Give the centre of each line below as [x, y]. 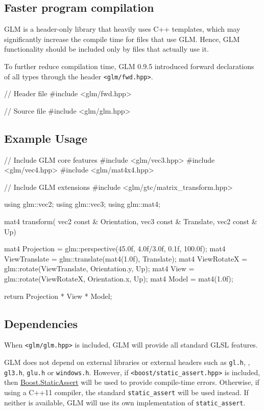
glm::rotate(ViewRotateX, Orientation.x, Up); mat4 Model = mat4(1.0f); [119, 278]
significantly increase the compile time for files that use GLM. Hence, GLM [122, 39]
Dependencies [41, 323]
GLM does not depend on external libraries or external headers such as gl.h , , [127, 362]
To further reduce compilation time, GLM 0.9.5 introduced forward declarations [129, 66]
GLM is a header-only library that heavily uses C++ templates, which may [122, 29]
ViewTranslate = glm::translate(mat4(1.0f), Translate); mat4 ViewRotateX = [126, 258]
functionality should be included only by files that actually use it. [106, 49]
